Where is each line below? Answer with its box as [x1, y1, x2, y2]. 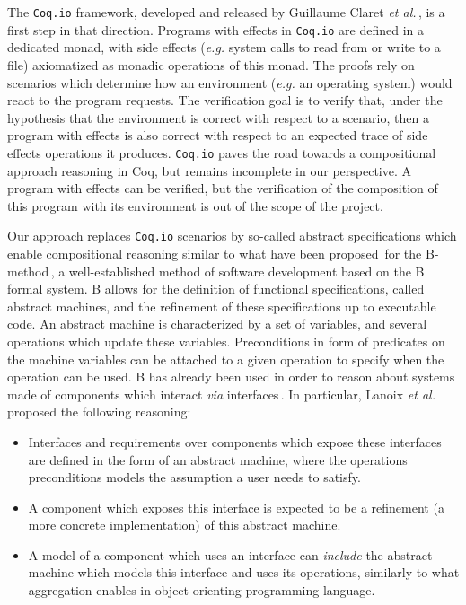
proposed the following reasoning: [7, 402, 191, 421]
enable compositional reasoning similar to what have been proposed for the [7, 243, 422, 262]
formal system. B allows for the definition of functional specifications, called [7, 279, 425, 298]
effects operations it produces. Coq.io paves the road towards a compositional [7, 143, 436, 162]
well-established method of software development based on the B [68, 261, 425, 280]
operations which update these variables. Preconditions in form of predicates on [7, 331, 445, 350]
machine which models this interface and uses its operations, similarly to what [28, 563, 460, 582]
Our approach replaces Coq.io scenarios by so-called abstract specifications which [7, 226, 457, 245]
